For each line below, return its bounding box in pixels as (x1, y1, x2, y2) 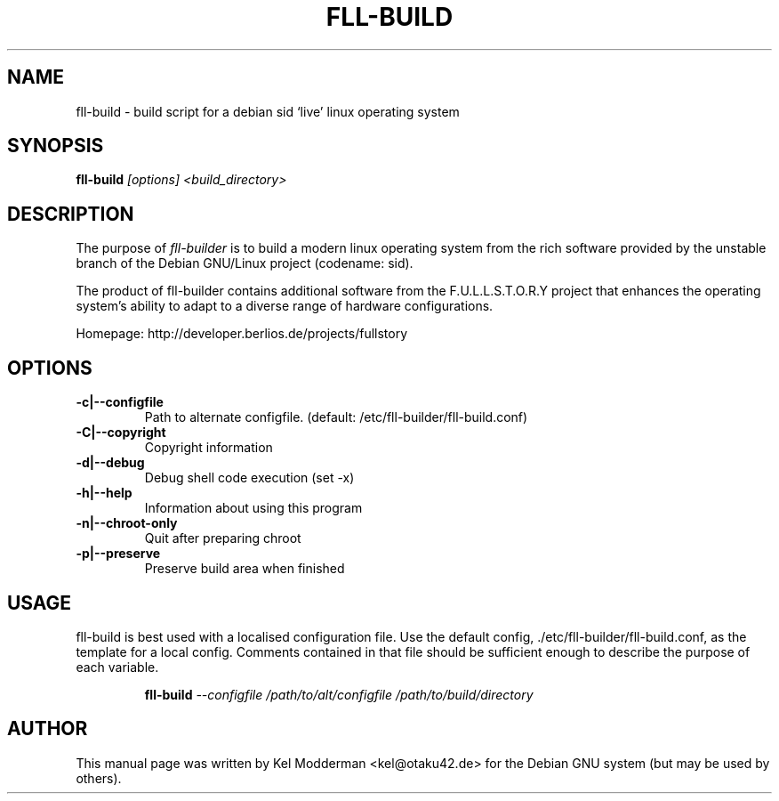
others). (76, 770, 122, 786)
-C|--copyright (76, 425, 166, 441)
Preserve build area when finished (144, 561, 345, 577)
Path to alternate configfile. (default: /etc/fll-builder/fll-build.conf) (144, 409, 528, 425)
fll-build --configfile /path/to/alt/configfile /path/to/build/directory (144, 686, 534, 702)
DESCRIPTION (7, 202, 134, 225)
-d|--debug (76, 455, 145, 471)
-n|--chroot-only (76, 515, 178, 531)
